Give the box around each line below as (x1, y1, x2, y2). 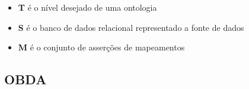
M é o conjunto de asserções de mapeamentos (18, 41, 185, 53)
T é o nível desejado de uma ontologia (18, 1, 157, 13)
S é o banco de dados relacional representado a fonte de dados (18, 21, 244, 33)
